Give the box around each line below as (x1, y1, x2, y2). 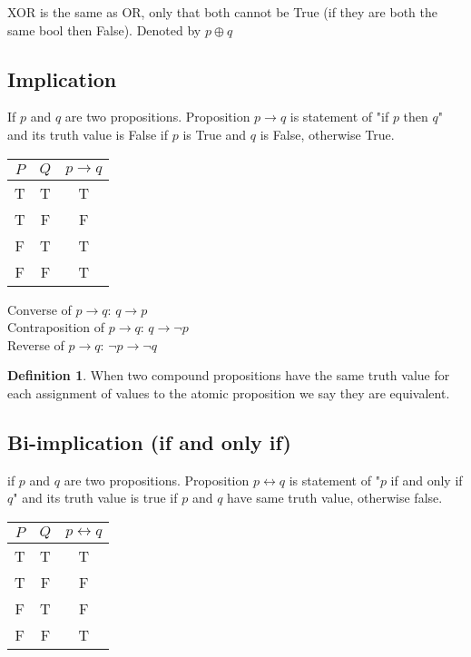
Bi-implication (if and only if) (7, 427, 291, 456)
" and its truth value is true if (13, 488, 178, 507)
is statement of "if (289, 107, 389, 126)
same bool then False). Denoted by (7, 20, 201, 39)
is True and (182, 124, 247, 143)
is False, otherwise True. (260, 124, 395, 143)
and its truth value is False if (7, 124, 169, 143)
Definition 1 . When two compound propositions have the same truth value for (7, 366, 450, 385)
